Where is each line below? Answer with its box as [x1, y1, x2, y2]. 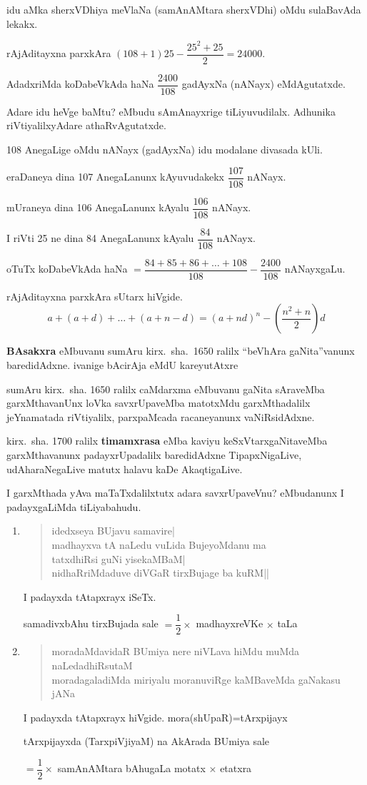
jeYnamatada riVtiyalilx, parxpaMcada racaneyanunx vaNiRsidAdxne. [6, 409, 315, 424]
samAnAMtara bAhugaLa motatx [57, 761, 206, 776]
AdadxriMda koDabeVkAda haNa [6, 76, 154, 91]
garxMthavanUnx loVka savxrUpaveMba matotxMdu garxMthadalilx [6, 395, 311, 410]
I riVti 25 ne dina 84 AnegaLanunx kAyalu [6, 231, 194, 245]
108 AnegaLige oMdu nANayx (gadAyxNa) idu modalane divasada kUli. [6, 142, 323, 156]
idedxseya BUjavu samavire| [51, 523, 175, 538]
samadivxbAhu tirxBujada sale [23, 616, 159, 631]
